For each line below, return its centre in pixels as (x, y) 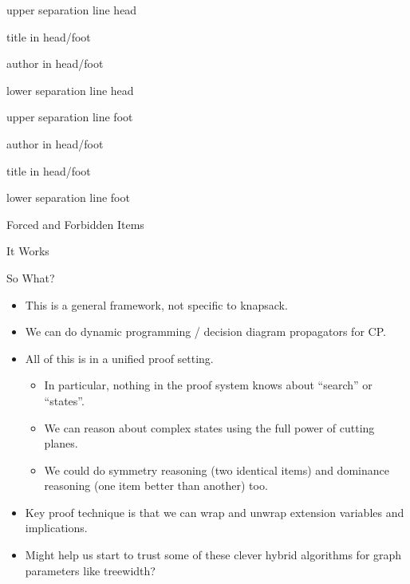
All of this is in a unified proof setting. (119, 358)
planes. (61, 443)
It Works (28, 251)
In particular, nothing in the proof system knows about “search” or (208, 385)
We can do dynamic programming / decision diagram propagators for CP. (205, 331)
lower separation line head (70, 90)
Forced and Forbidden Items (75, 224)
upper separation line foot (70, 117)
